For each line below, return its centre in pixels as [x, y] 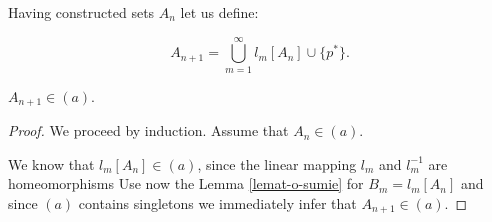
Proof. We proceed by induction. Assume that [148, 130]
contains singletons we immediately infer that [217, 202]
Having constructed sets [81, 12]
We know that [51, 163]
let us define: [219, 12]
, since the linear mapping [277, 163]
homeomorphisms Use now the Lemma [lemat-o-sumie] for [186, 183]
